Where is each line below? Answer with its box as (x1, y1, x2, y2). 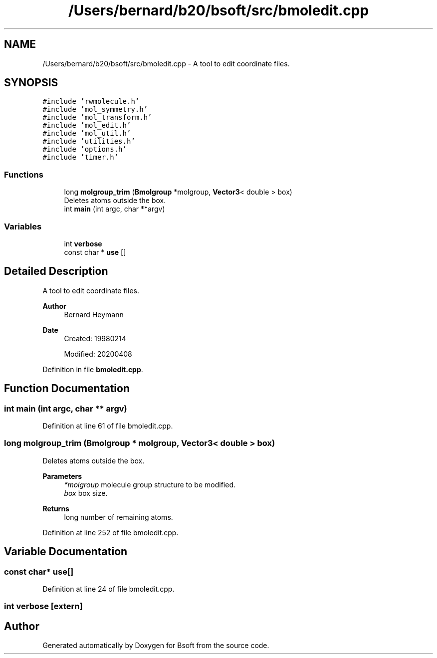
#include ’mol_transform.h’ (42, 113, 152, 122)
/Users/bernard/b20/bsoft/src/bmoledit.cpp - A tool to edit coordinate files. (42, 59, 290, 68)
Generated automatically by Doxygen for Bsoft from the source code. (42, 641, 269, 650)
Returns (42, 504, 69, 513)
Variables (4, 221, 42, 231)
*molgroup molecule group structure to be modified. (64, 480, 236, 489)
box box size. (64, 488, 108, 497)
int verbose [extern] (4, 601, 83, 612)
